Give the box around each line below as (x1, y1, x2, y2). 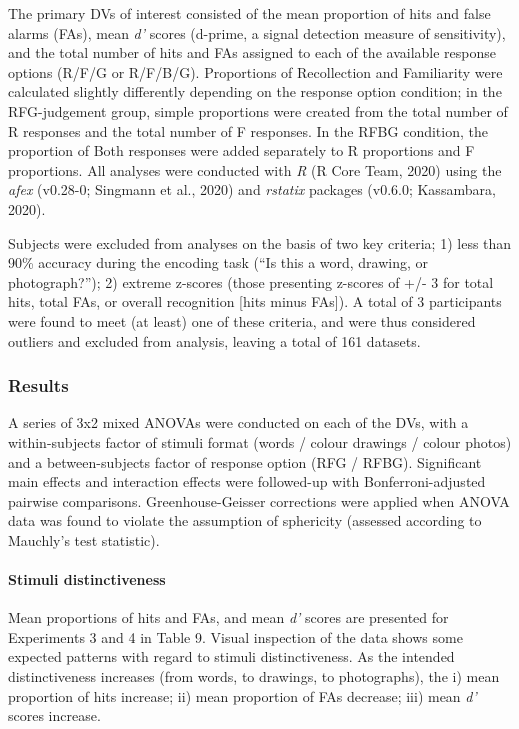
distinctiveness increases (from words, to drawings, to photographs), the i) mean (8, 666, 500, 687)
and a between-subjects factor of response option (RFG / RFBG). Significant (8, 451, 482, 472)
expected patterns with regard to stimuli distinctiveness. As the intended (8, 646, 455, 667)
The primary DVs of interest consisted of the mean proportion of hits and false (8, 3, 491, 23)
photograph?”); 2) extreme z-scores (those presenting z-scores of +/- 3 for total (8, 271, 494, 292)
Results (8, 373, 69, 398)
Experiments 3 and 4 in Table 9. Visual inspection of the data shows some (8, 626, 463, 647)
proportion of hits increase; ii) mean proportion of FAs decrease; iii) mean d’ (8, 685, 477, 706)
